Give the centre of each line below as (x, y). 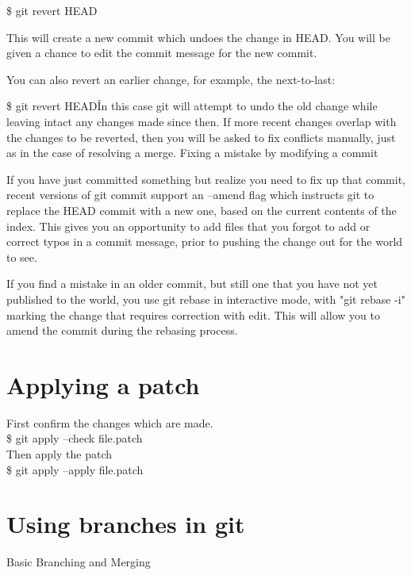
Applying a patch (103, 384)
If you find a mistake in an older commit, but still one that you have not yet (192, 284)
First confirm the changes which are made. (110, 422)
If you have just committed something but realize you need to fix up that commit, (206, 179)
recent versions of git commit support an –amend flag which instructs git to (190, 195)
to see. (22, 257)
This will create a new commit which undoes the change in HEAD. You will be (198, 37)
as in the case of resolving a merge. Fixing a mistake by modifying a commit (192, 153)
